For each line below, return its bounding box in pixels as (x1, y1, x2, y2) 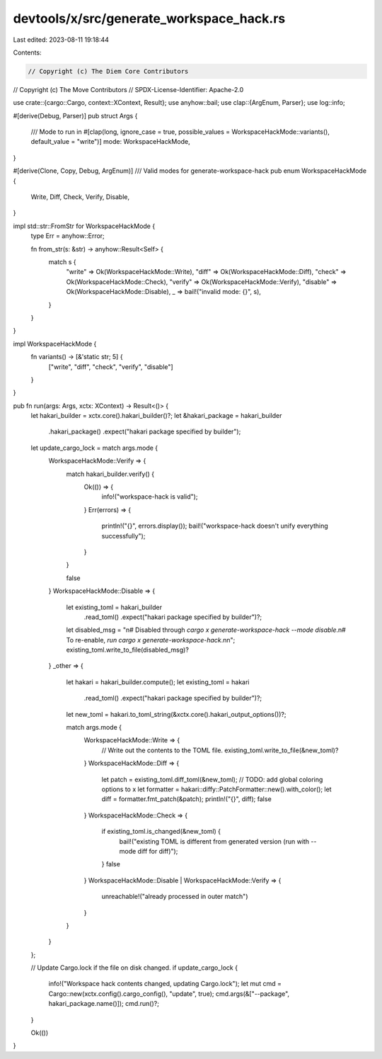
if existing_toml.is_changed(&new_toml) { (101, 827, 221, 836)
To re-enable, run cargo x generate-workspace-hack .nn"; (66, 635, 236, 644)
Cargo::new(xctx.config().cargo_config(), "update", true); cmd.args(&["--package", (48, 989, 290, 998)
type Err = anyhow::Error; (30, 232, 105, 240)
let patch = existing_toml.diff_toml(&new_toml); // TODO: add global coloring (101, 775, 323, 783)
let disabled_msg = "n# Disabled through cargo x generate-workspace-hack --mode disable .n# (66, 625, 346, 634)
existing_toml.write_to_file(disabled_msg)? (66, 645, 189, 655)
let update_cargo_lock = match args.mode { (30, 443, 158, 452)
